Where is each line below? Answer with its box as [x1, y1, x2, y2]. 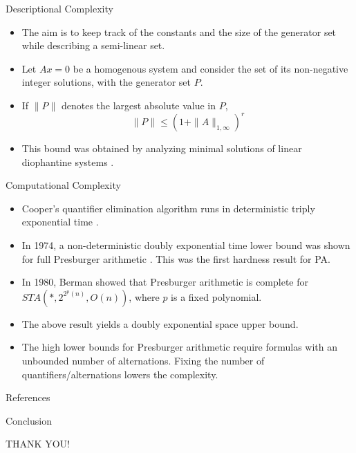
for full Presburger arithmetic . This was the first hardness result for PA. [21, 251, 330, 266]
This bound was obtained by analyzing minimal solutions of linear [21, 141, 302, 156]
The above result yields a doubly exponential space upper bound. [21, 316, 299, 331]
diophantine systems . [21, 154, 114, 169]
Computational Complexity [6, 178, 121, 192]
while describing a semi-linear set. [21, 38, 165, 53]
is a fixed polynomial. [171, 289, 262, 304]
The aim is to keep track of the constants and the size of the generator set [21, 24, 337, 39]
